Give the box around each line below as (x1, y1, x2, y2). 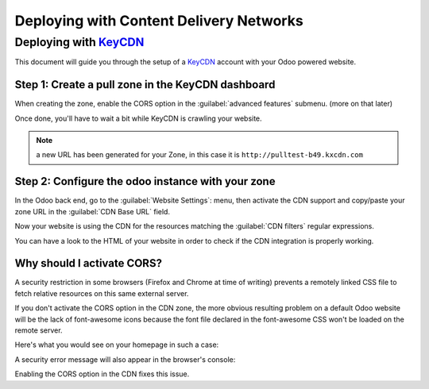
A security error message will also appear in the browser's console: (14, 354, 236, 364)
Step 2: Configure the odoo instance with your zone (14, 175, 276, 188)
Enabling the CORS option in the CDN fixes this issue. (14, 369, 190, 379)
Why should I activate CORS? (14, 256, 163, 270)
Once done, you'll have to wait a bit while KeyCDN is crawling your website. (14, 114, 262, 123)
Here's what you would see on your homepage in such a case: (14, 340, 219, 349)
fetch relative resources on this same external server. (14, 288, 189, 298)
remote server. (14, 325, 63, 335)
